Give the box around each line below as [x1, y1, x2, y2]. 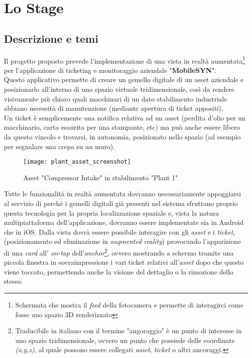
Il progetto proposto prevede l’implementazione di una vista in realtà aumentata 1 [4, 54, 246, 66]
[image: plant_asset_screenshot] [23, 158, 131, 166]
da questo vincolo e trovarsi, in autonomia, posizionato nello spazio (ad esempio [4, 131, 241, 141]
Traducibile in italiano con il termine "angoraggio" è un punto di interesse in [15, 325, 242, 336]
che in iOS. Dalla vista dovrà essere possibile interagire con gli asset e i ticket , [4, 226, 235, 237]
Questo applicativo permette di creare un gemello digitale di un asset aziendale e [4, 74, 244, 85]
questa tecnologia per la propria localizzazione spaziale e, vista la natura [4, 207, 219, 218]
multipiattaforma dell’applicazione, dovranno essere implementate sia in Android [4, 217, 244, 227]
